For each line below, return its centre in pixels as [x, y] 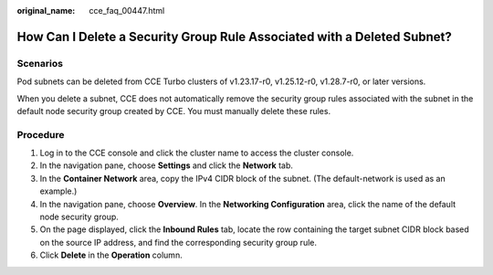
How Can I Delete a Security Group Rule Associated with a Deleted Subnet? [234, 37]
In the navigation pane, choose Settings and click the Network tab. [167, 165]
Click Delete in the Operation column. [111, 255]
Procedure [41, 134]
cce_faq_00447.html [127, 11]
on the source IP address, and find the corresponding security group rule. [178, 242]
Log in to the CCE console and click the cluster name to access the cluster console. [197, 153]
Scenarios [40, 63]
